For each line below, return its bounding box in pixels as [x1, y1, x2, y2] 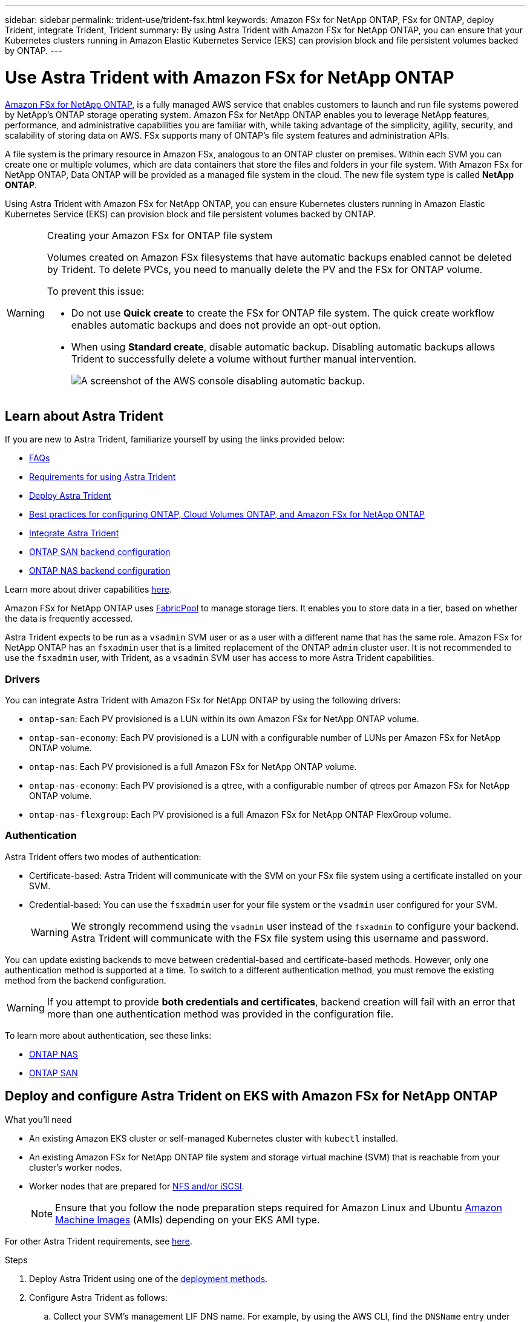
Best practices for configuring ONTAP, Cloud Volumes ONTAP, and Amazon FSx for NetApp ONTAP [29, 509, 425, 520]
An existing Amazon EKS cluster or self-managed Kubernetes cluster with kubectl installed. [29, 1133, 398, 1143]
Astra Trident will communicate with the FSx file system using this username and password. [71, 932, 489, 944]
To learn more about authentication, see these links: [5, 1030, 212, 1041]
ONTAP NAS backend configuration [29, 565, 171, 576]
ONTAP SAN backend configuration [29, 547, 171, 557]
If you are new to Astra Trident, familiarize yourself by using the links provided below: [5, 434, 345, 445]
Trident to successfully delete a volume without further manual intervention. [71, 352, 417, 365]
